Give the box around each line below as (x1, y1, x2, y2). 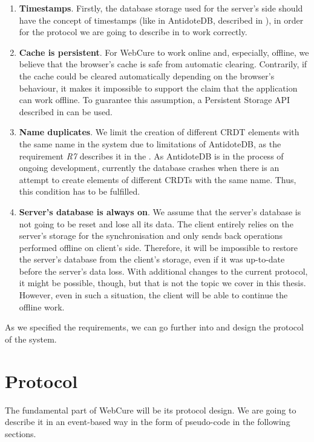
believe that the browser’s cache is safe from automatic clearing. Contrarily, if (19, 58, 307, 70)
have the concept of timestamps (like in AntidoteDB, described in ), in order (19, 13, 304, 26)
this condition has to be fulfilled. (19, 185, 140, 198)
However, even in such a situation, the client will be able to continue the (19, 289, 288, 301)
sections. (5, 427, 36, 440)
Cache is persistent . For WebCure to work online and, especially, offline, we (19, 45, 309, 58)
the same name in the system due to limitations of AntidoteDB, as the (19, 137, 281, 150)
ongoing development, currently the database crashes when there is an (19, 161, 280, 174)
